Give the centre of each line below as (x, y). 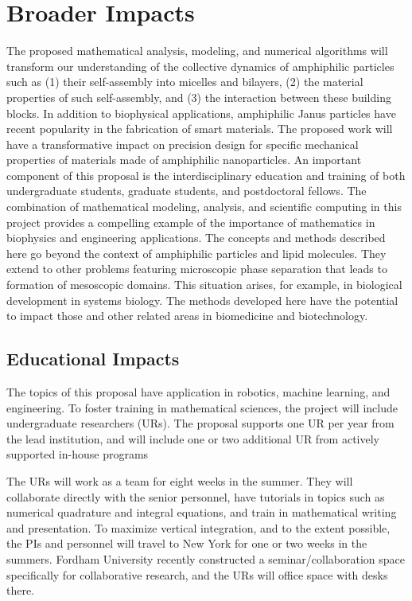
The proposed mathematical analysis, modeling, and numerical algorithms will (197, 51)
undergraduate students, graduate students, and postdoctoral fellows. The (187, 191)
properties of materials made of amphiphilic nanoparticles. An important (184, 160)
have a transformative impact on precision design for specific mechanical (183, 144)
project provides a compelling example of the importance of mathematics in (191, 222)
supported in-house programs (78, 454)
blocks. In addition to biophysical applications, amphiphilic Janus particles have (201, 113)
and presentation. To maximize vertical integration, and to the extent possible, (198, 527)
